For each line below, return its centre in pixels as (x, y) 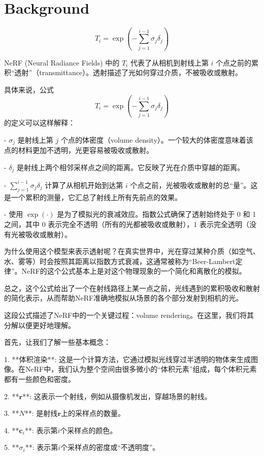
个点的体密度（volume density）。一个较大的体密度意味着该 (157, 139)
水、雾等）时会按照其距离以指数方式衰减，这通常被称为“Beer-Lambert (120, 261)
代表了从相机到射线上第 (169, 62)
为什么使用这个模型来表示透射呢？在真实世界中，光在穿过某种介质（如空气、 (132, 251)
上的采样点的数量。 (93, 413)
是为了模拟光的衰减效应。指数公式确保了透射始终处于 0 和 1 (157, 214)
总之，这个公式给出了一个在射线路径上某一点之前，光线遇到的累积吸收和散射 (132, 288)
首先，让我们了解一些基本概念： (57, 342)
